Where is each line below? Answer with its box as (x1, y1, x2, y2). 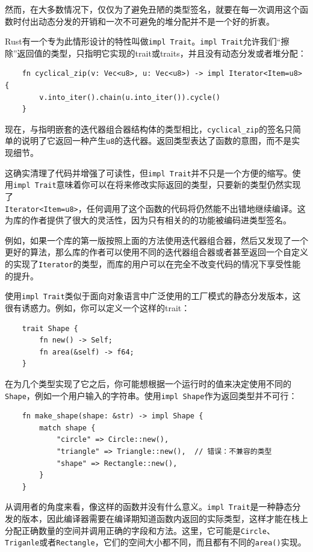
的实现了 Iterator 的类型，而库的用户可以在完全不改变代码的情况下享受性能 (5, 258, 301, 270)
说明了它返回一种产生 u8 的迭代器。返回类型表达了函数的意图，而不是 (21, 134, 292, 147)
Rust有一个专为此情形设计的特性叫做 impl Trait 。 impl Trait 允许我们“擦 (5, 35, 290, 48)
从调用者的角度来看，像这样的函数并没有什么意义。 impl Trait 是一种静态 (5, 500, 293, 513)
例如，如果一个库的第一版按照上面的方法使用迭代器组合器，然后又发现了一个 (5, 234, 308, 246)
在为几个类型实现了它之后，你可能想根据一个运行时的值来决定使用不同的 (5, 377, 291, 389)
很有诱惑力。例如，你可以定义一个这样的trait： (5, 301, 190, 314)
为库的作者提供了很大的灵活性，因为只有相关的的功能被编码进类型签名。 (5, 214, 291, 226)
